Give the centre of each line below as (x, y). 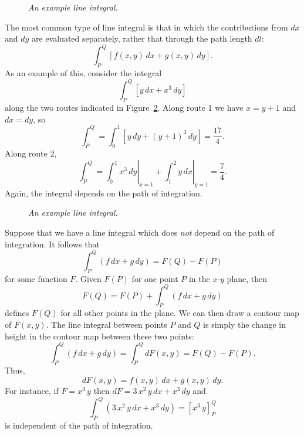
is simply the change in (245, 324)
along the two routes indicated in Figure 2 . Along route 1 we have (124, 107)
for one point (155, 278)
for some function (36, 278)
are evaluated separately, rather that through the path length (142, 38)
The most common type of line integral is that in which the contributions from (146, 27)
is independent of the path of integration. (79, 425)
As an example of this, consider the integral (83, 73)
